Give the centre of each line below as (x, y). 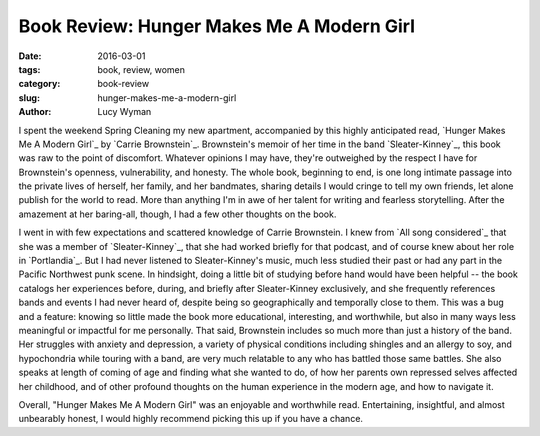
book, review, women (141, 69)
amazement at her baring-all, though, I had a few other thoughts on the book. (177, 214)
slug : (29, 97)
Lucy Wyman (124, 112)
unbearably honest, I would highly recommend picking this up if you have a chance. (191, 419)
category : (39, 84)
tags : (29, 69)
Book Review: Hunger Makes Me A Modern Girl (216, 26)
